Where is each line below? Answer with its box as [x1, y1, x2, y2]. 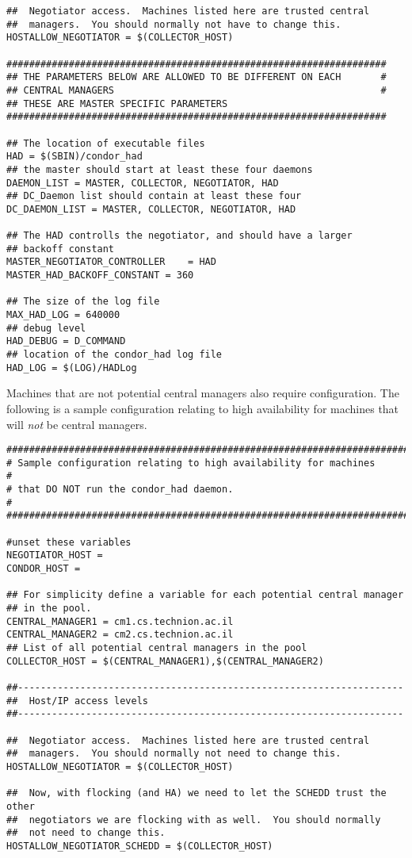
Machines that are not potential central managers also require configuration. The [6, 385, 399, 401]
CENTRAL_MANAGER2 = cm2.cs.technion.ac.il [6, 629, 234, 641]
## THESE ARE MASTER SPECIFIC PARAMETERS [6, 98, 228, 109]
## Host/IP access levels [6, 695, 148, 707]
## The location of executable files [6, 137, 205, 149]
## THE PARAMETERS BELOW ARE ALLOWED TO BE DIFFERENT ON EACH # [6, 71, 387, 83]
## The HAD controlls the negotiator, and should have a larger [6, 230, 353, 242]
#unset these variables [6, 536, 132, 548]
